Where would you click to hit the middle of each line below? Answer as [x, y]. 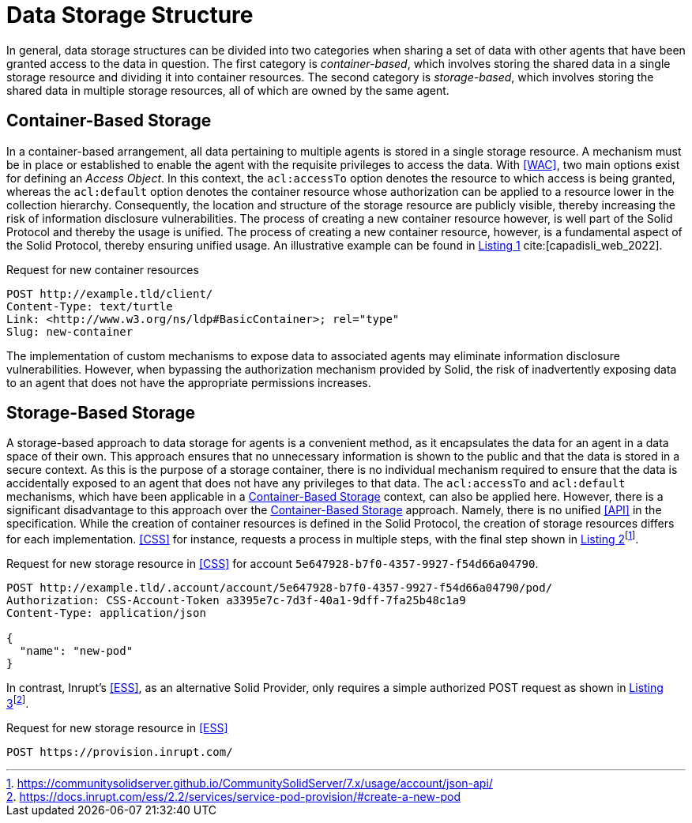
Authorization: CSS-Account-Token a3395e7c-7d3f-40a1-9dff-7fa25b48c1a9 [236, 601]
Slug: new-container [70, 331]
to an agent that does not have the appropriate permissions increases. [189, 382]
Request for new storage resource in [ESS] [117, 727]
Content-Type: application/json [106, 613]
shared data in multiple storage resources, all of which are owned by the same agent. [228, 90]
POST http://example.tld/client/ [110, 293]
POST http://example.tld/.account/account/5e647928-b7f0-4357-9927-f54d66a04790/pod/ [280, 588]
